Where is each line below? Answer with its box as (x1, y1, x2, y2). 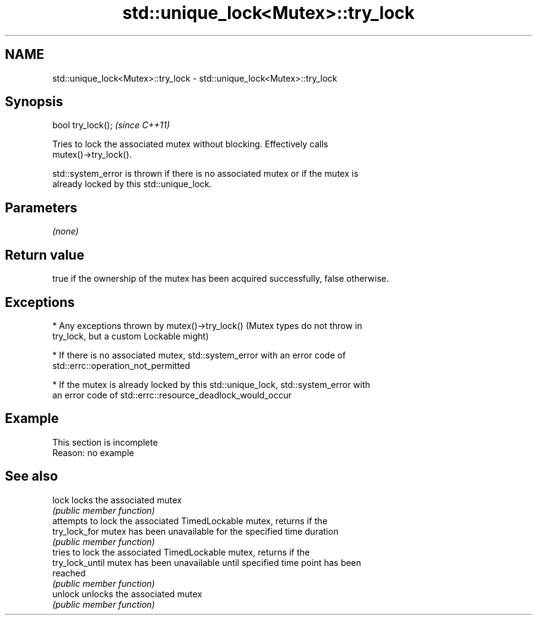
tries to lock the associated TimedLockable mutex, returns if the (52, 546, 310, 557)
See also (5, 468, 58, 484)
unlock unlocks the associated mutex (52, 588, 202, 599)
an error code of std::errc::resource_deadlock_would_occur (52, 389, 292, 400)
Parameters (5, 200, 77, 215)
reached (52, 567, 86, 578)
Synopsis (5, 94, 63, 110)
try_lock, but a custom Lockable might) (52, 330, 209, 341)
